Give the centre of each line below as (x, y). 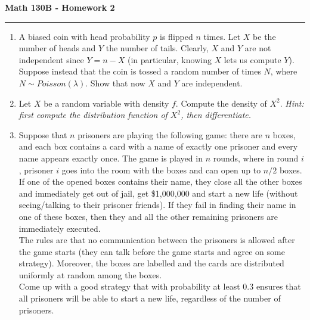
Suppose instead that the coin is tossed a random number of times (140, 71)
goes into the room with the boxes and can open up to (161, 170)
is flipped (176, 36)
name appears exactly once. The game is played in (111, 158)
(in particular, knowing (170, 59)
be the (264, 36)
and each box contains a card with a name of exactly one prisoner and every (158, 146)
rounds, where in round (256, 158)
